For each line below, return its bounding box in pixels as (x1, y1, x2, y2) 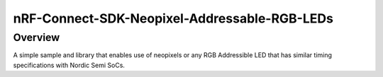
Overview (13, 31, 60, 44)
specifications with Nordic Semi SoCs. (13, 61, 126, 69)
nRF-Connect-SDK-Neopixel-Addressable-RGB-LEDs (13, 11, 333, 26)
